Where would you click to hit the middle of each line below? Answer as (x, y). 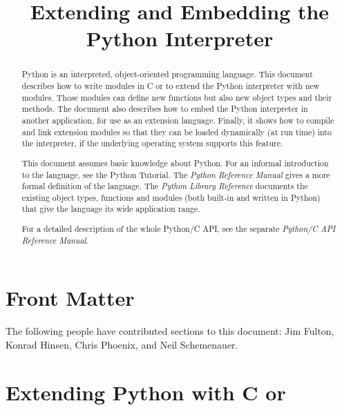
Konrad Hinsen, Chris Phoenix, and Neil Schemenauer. (122, 344)
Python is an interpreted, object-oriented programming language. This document (167, 74)
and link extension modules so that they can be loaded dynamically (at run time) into (177, 131)
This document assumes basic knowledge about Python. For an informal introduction (175, 163)
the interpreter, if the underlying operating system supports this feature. (152, 143)
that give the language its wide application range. (111, 209)
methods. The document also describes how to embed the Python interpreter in (165, 109)
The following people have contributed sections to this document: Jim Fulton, (170, 331)
